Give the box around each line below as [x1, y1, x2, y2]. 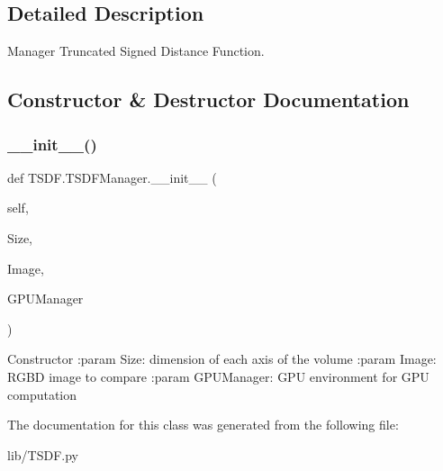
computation [7, 385, 77, 403]
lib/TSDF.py [7, 445, 78, 464]
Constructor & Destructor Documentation [7, 86, 410, 113]
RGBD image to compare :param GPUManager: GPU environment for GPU [7, 367, 429, 385]
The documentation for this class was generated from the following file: [7, 415, 399, 434]
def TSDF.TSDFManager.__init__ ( [7, 168, 217, 186]
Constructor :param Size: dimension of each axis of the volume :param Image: [7, 349, 437, 368]
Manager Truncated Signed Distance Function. [7, 41, 265, 60]
